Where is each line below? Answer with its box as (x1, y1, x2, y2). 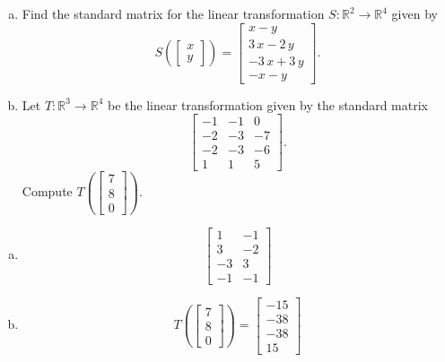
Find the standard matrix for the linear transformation (22, 4, 325, 22)
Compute (22, 182, 73, 201)
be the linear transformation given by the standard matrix (107, 95, 428, 114)
